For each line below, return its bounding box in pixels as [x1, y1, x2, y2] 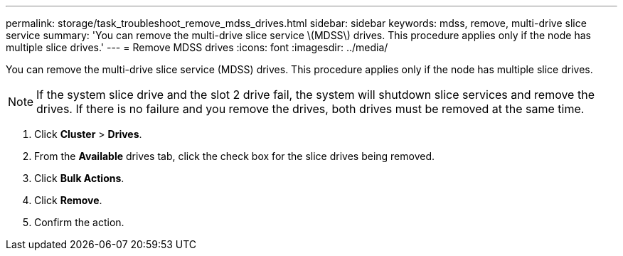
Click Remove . [34, 194, 102, 206]
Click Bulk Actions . [34, 172, 124, 184]
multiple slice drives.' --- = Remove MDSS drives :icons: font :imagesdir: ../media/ [6, 41, 388, 53]
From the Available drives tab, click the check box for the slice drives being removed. [34, 150, 435, 162]
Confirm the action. [34, 216, 124, 228]
